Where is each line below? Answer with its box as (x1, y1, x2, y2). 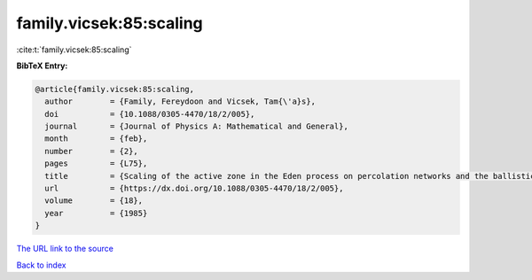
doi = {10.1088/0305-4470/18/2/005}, (44, 109, 255, 119)
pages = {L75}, (44, 159, 148, 168)
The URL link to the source (16, 244, 114, 254)
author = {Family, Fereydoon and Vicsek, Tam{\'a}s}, (44, 97, 317, 106)
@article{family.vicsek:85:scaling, (35, 84, 195, 94)
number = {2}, (44, 146, 139, 156)
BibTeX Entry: (16, 60, 68, 71)
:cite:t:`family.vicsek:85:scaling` (16, 44, 132, 55)
